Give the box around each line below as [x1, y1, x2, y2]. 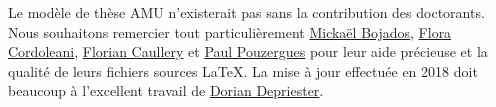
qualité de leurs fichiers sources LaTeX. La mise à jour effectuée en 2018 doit [8, 60, 478, 81]
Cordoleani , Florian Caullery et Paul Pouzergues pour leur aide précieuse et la [8, 41, 488, 62]
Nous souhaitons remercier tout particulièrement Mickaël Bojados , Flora [8, 21, 452, 42]
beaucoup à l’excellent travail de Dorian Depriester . [8, 80, 324, 101]
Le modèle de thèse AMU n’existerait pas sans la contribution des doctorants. [8, 2, 485, 22]
